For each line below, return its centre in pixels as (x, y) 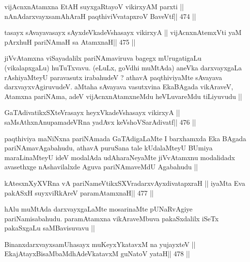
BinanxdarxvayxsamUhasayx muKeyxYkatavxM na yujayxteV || (100, 244)
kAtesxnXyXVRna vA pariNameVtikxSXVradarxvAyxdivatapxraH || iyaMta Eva (125, 183)
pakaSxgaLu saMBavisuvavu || (50, 228)
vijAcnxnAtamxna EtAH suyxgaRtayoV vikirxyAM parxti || (94, 6)
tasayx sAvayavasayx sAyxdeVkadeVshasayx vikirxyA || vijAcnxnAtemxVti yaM (123, 32)
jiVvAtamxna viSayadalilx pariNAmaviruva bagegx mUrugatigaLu (103, 58)
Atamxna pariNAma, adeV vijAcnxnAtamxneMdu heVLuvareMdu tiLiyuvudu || (123, 96)
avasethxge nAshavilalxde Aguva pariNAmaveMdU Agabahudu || (101, 167)
